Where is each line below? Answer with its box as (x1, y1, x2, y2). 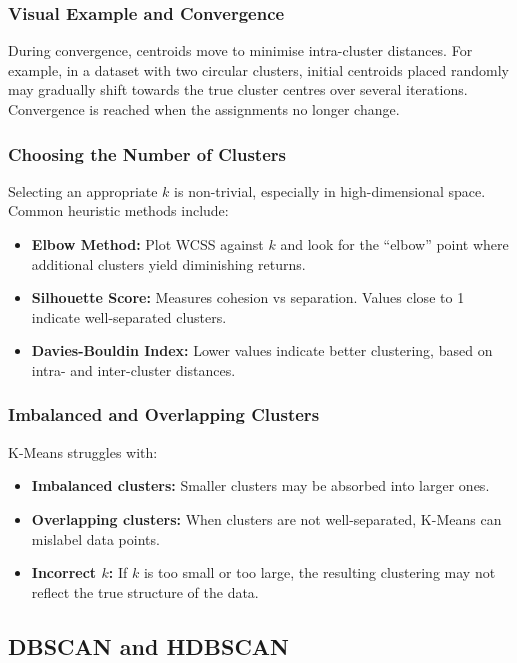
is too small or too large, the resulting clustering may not (143, 562, 496, 583)
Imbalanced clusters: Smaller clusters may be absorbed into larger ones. (31, 475, 490, 496)
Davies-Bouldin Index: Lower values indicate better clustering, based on (31, 340, 493, 361)
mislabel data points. (31, 528, 160, 549)
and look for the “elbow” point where (280, 234, 509, 254)
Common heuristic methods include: (8, 200, 229, 221)
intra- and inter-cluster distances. (31, 359, 236, 380)
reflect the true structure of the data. (31, 581, 259, 602)
